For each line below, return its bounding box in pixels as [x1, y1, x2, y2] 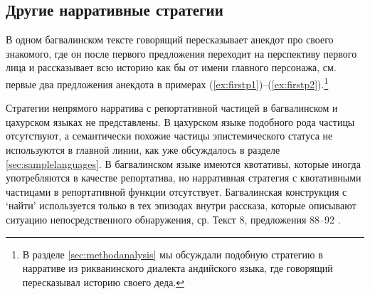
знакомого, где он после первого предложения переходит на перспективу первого [6, 46, 357, 61]
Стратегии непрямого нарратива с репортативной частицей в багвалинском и [6, 100, 338, 115]
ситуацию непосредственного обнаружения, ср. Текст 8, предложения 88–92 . [6, 211, 341, 226]
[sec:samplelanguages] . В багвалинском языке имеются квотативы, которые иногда [6, 156, 361, 171]
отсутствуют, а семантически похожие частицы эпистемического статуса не [6, 128, 333, 143]
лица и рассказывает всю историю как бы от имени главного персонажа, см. [6, 60, 337, 75]
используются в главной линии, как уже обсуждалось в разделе [6, 142, 280, 157]
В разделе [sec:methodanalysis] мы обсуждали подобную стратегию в [22, 246, 323, 261]
